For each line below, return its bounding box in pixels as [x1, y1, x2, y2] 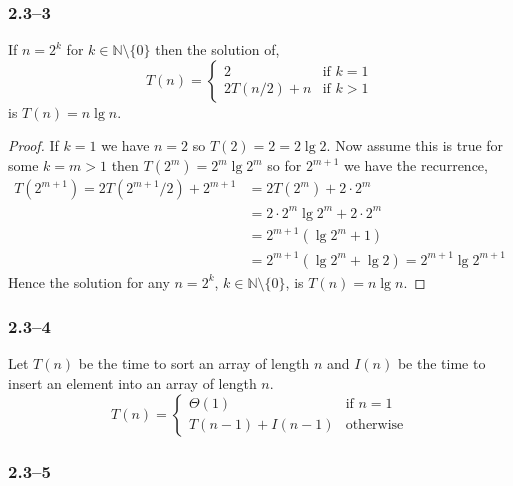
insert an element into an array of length [8, 373, 257, 394]
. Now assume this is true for [326, 135, 504, 156]
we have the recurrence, [343, 155, 488, 175]
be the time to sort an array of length [78, 353, 310, 374]
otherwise [345, 418, 404, 433]
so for [267, 155, 302, 175]
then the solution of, [155, 39, 280, 60]
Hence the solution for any [8, 271, 170, 292]
